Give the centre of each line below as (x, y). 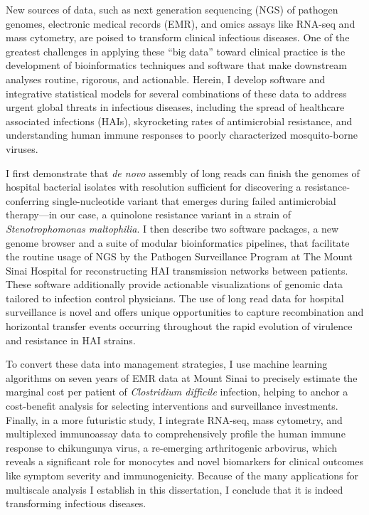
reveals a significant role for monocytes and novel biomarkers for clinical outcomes (185, 461)
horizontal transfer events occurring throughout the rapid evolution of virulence (179, 326)
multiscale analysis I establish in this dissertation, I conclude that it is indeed (175, 489)
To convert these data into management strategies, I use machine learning (167, 364)
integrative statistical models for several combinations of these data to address (176, 93)
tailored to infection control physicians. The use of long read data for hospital (175, 298)
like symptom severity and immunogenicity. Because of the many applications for (182, 475)
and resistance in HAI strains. (71, 340)
